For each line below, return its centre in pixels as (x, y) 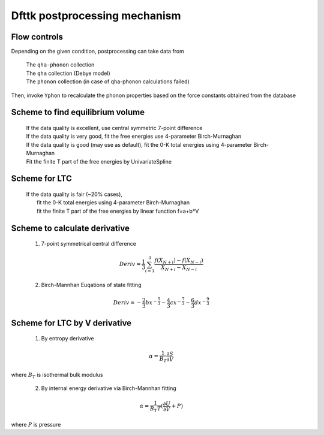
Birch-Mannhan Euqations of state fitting (91, 285)
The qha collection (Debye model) (68, 73)
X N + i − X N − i (179, 268)
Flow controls (37, 37)
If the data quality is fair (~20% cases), (74, 194)
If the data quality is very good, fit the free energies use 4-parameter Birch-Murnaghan (134, 136)
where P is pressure (36, 425)
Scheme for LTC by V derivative (71, 323)
